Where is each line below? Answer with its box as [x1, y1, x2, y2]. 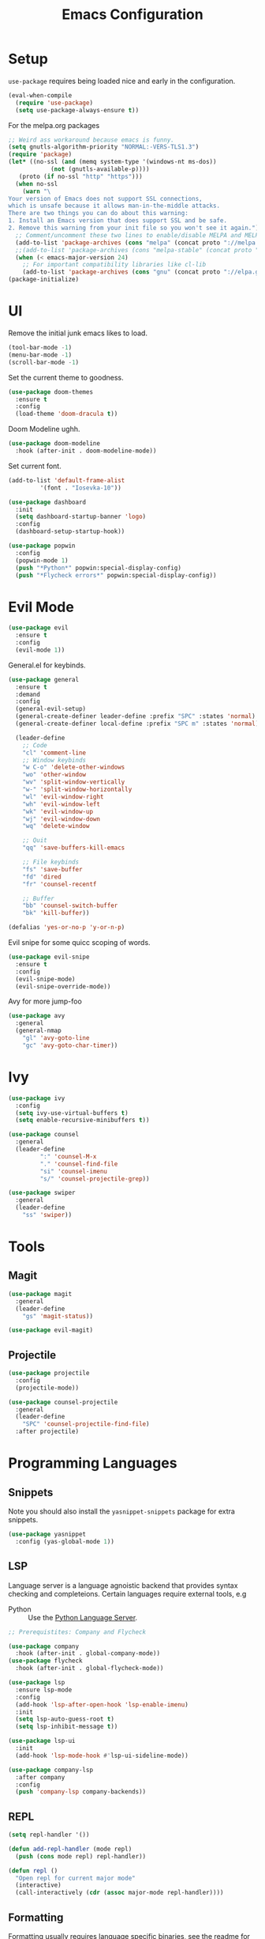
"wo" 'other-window [22, 771, 87, 779]
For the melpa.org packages [8, 120, 100, 130]
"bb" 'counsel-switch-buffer [22, 901, 118, 910]
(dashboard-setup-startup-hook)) [15, 527, 125, 535]
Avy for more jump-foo [8, 996, 83, 1006]
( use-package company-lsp [8, 1766, 93, 1774]
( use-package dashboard [8, 498, 87, 506]
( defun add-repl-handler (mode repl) [8, 1845, 132, 1853]
